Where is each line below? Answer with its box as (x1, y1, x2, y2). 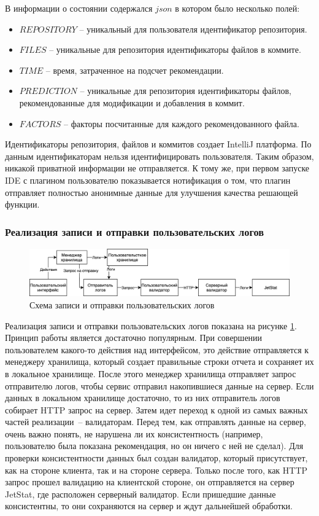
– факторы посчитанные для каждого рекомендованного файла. (64, 117, 299, 130)
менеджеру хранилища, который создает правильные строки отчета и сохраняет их (5, 355, 314, 368)
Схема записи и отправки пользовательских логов (29, 298, 215, 311)
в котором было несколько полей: (175, 2, 300, 14)
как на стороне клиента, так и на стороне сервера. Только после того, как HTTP (5, 463, 308, 476)
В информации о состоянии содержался (5, 2, 153, 14)
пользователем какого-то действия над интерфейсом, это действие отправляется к (5, 343, 309, 356)
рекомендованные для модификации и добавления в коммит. (19, 96, 245, 109)
